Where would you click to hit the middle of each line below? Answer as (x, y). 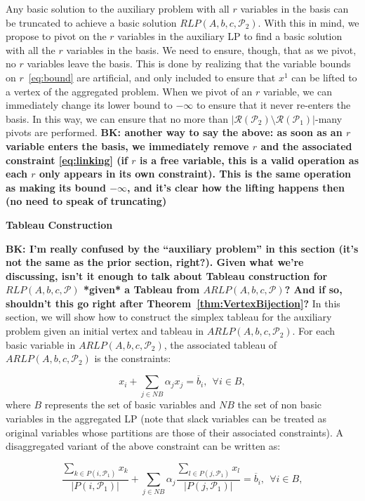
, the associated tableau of (220, 344)
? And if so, (313, 289)
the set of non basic (280, 405)
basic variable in (41, 344)
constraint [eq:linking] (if (67, 160)
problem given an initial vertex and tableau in (105, 331)
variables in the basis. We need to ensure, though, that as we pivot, (211, 49)
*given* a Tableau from (141, 289)
